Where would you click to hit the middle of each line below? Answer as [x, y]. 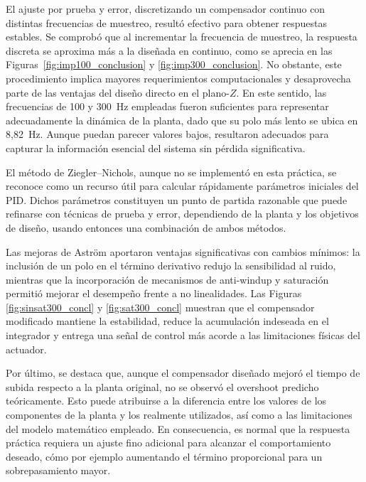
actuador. [26, 349]
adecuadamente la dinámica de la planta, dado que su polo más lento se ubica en [182, 120]
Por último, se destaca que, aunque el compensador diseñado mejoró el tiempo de [183, 373]
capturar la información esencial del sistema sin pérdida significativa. [156, 148]
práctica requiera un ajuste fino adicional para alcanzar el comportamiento [168, 443]
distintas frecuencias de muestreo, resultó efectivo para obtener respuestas [166, 22]
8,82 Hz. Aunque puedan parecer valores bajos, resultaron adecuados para [167, 134]
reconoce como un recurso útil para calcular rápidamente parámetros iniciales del [182, 186]
